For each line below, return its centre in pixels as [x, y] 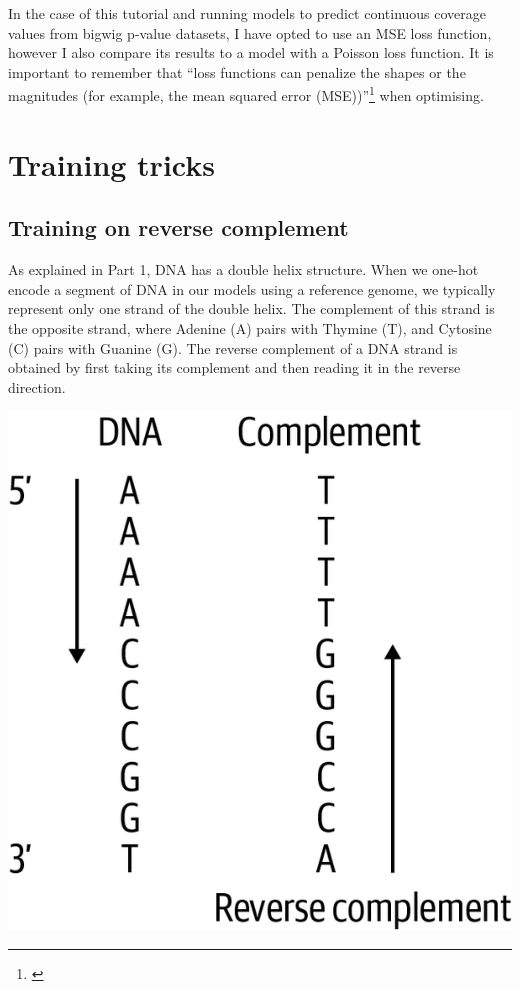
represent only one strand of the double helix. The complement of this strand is [251, 308]
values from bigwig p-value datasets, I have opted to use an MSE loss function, [250, 32]
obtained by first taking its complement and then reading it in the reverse [234, 367]
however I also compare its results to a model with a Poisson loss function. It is [251, 52]
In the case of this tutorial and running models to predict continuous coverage [247, 13]
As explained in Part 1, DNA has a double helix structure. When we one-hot [243, 269]
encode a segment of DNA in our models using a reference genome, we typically [252, 288]
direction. [37, 386]
